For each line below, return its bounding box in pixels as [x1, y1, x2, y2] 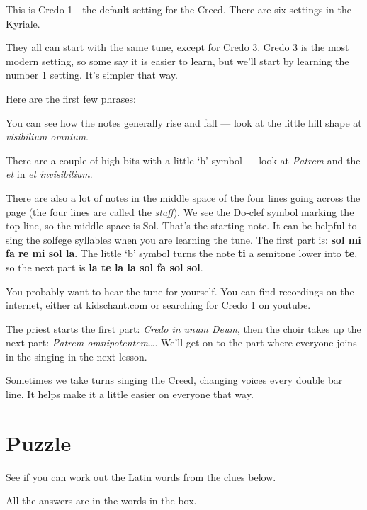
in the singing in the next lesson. [6, 348, 147, 363]
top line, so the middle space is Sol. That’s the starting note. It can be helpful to [6, 218, 357, 233]
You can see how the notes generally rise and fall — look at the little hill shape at [6, 115, 362, 130]
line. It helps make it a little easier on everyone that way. [6, 387, 254, 402]
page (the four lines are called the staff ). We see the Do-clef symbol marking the [6, 204, 354, 219]
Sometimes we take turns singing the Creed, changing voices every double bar [6, 373, 343, 387]
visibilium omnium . [6, 129, 89, 144]
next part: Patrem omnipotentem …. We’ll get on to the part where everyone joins [6, 335, 357, 350]
